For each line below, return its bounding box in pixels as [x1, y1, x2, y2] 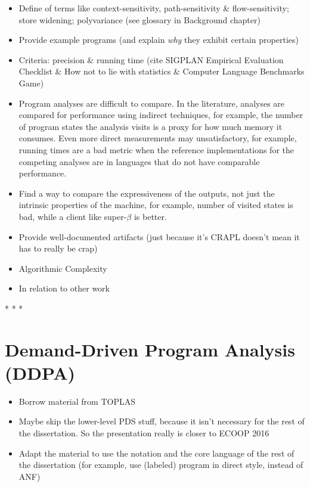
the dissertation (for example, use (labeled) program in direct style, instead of [18, 458, 303, 471]
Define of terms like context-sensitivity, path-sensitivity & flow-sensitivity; [18, 2, 289, 14]
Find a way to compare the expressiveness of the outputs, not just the [18, 187, 275, 199]
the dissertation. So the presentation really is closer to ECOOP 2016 [18, 426, 269, 439]
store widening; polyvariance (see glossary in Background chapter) [18, 13, 261, 26]
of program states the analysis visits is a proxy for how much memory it [18, 120, 283, 132]
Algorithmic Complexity [18, 262, 107, 274]
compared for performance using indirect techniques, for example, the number [18, 108, 303, 121]
